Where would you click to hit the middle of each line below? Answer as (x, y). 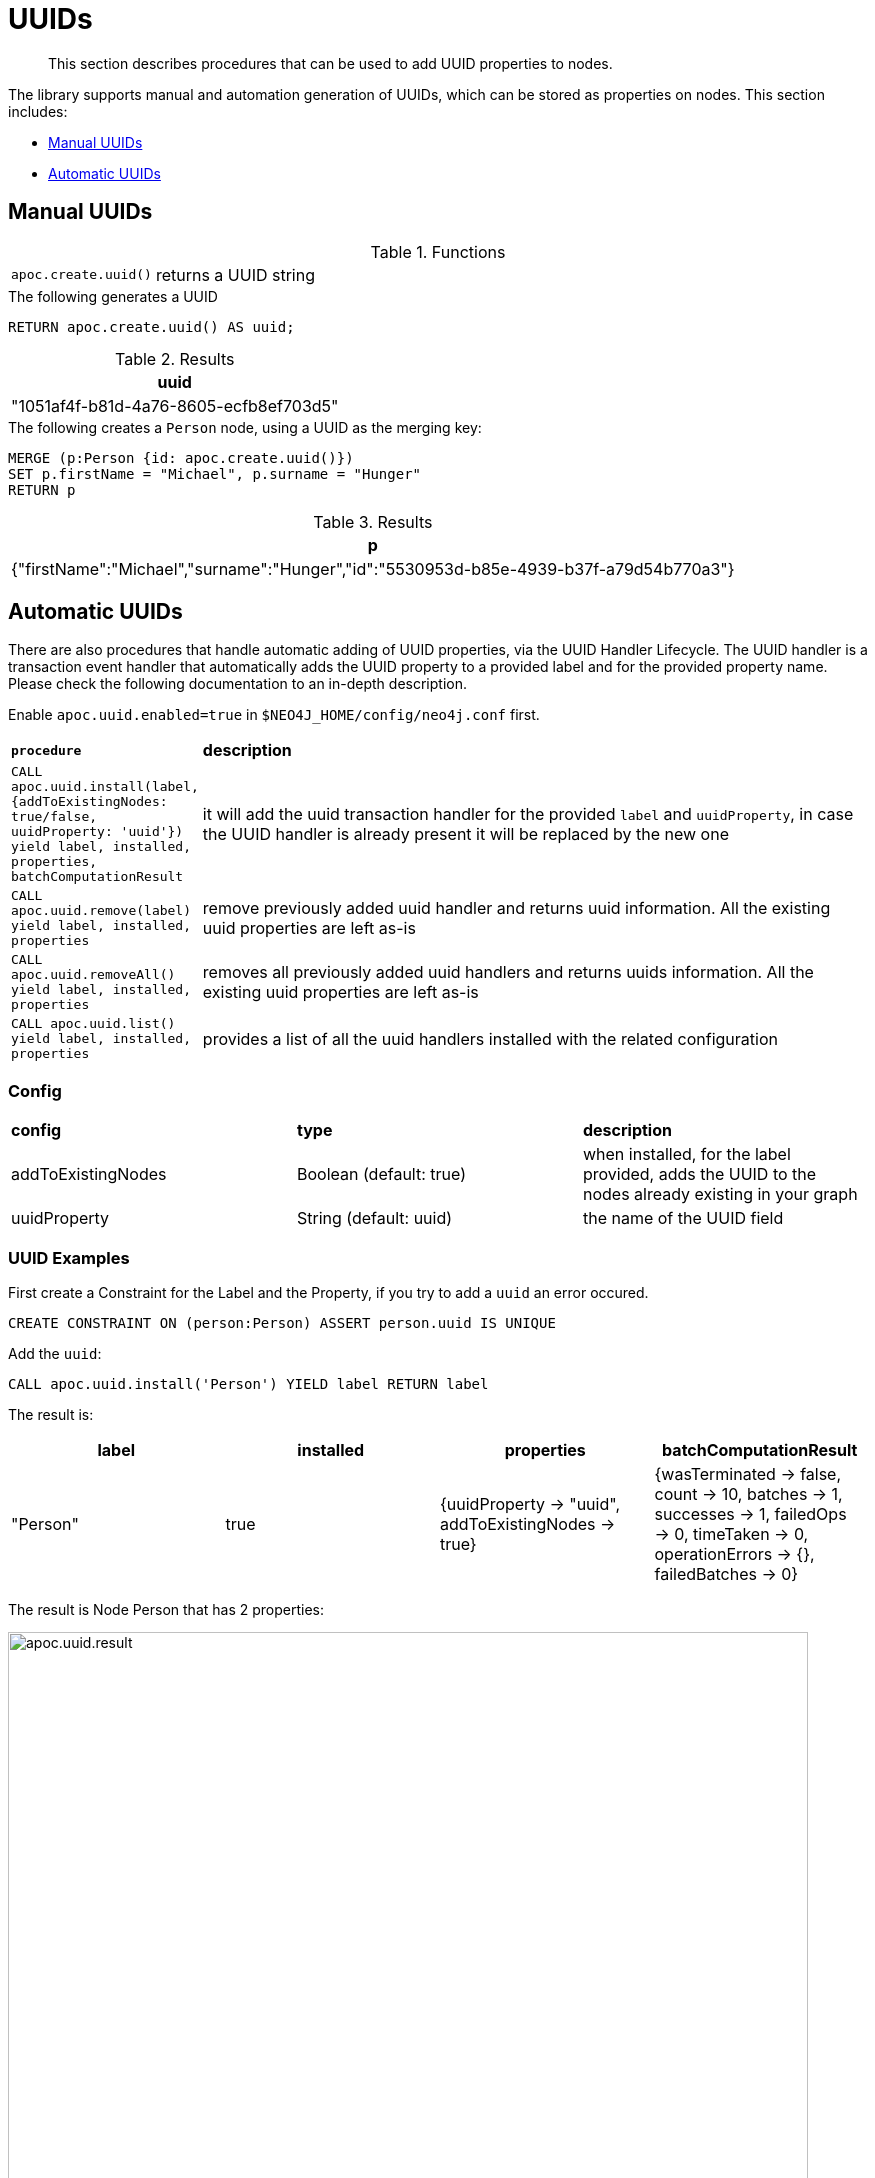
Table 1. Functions (438, 251)
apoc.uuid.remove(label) (101, 911)
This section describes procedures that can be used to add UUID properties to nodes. (330, 63)
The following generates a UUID (113, 296)
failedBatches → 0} (726, 1573)
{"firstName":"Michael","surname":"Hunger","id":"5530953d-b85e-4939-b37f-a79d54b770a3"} (373, 568)
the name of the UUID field (683, 1218)
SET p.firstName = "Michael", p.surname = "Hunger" (215, 473)
